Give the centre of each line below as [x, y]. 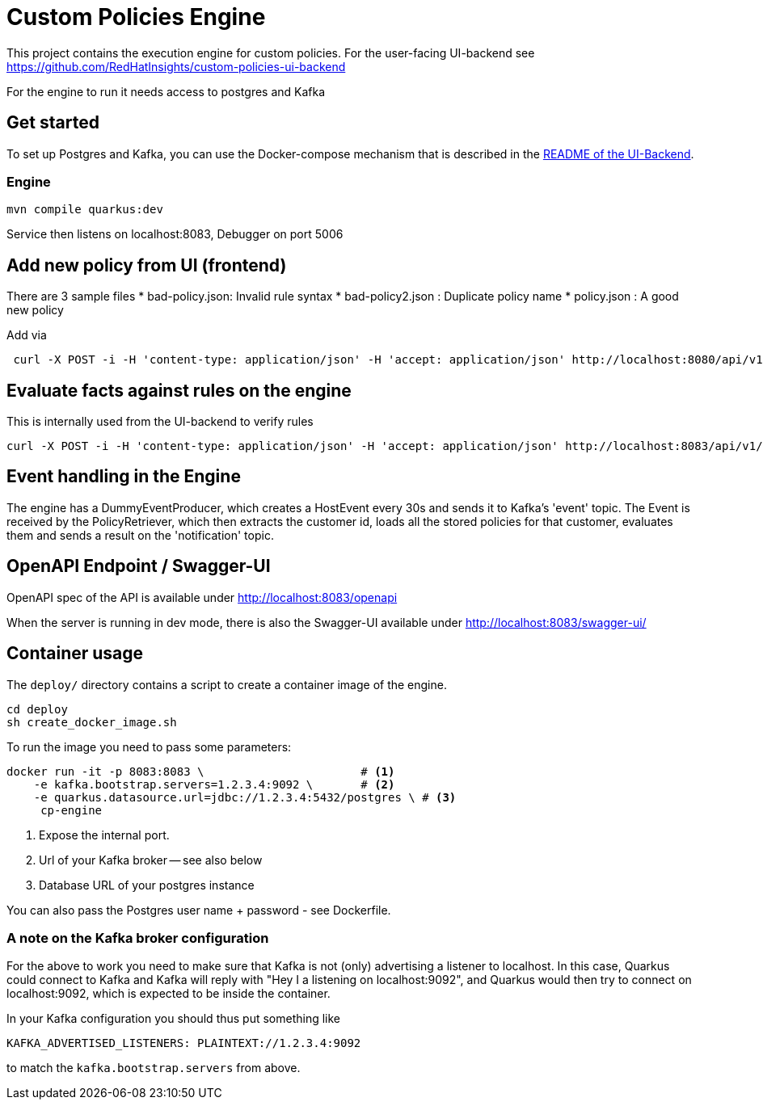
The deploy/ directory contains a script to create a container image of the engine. [227, 684]
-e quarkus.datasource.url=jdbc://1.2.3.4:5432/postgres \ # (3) [245, 797]
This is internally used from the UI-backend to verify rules [160, 422]
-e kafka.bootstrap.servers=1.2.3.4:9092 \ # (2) [214, 784]
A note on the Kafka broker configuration [138, 938]
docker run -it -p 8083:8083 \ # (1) [201, 771]
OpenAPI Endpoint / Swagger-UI [139, 566]
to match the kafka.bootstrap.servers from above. [154, 1068]
